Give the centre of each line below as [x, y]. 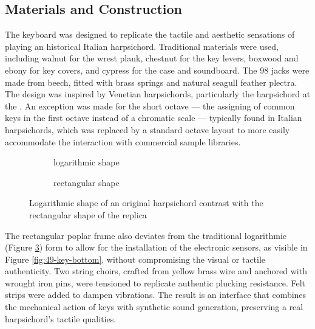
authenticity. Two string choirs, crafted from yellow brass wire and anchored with [156, 271]
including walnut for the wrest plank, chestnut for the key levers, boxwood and [152, 58]
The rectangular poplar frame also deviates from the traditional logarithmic [146, 235]
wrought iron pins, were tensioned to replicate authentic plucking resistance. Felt [155, 282]
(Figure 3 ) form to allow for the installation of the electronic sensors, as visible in [156, 247]
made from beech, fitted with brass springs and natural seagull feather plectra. [151, 82]
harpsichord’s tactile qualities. [61, 318]
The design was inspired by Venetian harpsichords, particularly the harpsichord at [158, 94]
